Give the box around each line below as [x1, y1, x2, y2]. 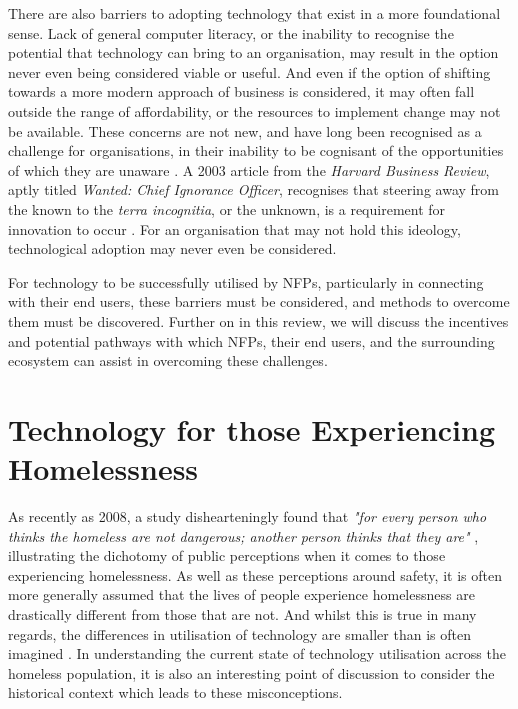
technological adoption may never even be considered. [8, 238, 337, 259]
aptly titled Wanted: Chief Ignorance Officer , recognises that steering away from [8, 179, 499, 200]
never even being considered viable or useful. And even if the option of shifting [8, 61, 491, 82]
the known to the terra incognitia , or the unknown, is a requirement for [8, 198, 446, 219]
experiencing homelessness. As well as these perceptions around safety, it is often [8, 564, 502, 585]
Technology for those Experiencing [8, 408, 496, 449]
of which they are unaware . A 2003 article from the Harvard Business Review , [8, 159, 490, 180]
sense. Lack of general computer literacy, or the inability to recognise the [8, 22, 454, 43]
